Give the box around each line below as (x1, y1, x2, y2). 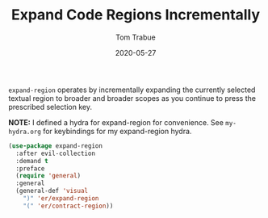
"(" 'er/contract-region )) (23, 202, 114, 210)
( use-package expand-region (8, 141, 103, 150)
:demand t (15, 157, 48, 165)
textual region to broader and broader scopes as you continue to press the (8, 93, 257, 103)
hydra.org (8, 128, 42, 136)
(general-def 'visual (15, 187, 89, 195)
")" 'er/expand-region (23, 195, 99, 203)
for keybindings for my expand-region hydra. (43, 126, 192, 136)
